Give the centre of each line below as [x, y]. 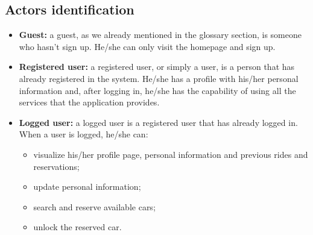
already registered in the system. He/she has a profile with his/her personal [159, 78]
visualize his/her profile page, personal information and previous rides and [171, 154]
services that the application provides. [89, 102]
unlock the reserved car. [77, 227]
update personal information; [87, 186]
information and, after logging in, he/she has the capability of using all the [157, 90]
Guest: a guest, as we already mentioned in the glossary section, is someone [160, 35]
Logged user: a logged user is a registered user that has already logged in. [158, 122]
